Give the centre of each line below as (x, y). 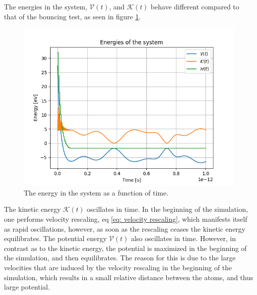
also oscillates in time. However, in (183, 238)
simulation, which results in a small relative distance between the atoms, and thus (129, 277)
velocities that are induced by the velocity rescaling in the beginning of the (118, 267)
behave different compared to (195, 6)
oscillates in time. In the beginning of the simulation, (167, 209)
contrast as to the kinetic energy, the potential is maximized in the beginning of (126, 248)
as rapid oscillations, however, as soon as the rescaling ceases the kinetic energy (125, 228)
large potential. (27, 287)
